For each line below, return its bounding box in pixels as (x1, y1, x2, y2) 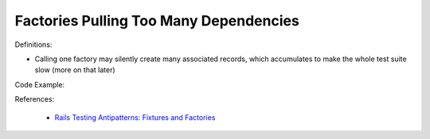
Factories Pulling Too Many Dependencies (14, 12, 300, 29)
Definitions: (14, 40, 53, 49)
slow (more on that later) (34, 65, 115, 75)
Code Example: (14, 79, 65, 89)
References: (14, 95, 55, 104)
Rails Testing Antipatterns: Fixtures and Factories (54, 112, 216, 122)
